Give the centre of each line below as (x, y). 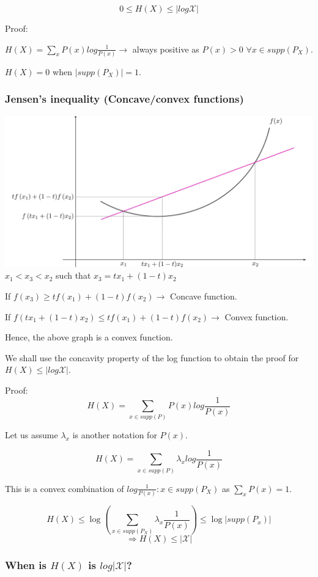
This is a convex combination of (65, 488)
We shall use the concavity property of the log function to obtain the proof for (152, 357)
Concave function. (204, 296)
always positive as (166, 49)
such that (73, 275)
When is (26, 564)
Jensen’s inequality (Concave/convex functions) (124, 99)
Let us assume (31, 435)
